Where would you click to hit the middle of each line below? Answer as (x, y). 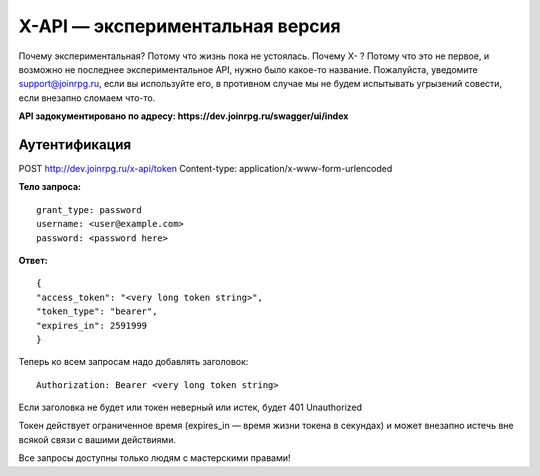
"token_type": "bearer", (97, 311)
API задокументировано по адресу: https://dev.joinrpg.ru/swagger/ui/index (183, 116)
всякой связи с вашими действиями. (97, 439)
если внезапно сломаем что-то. (87, 97)
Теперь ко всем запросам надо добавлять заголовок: (133, 362)
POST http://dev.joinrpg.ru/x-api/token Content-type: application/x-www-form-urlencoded (205, 169)
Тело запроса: (50, 187)
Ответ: (33, 260)
